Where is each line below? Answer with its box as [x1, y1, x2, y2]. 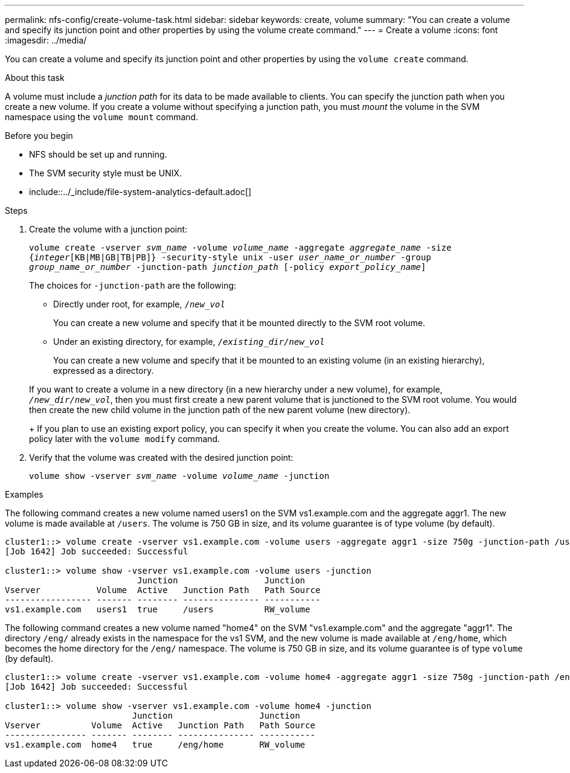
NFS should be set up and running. [29, 149, 167, 159]
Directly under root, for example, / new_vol [53, 299, 225, 309]
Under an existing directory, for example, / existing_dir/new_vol [53, 336, 325, 347]
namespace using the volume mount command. [5, 112, 199, 122]
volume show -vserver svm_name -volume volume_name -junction [29, 471, 330, 481]
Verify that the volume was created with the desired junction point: [29, 452, 293, 463]
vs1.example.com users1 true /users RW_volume [5, 605, 310, 614]
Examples [5, 489, 43, 499]
